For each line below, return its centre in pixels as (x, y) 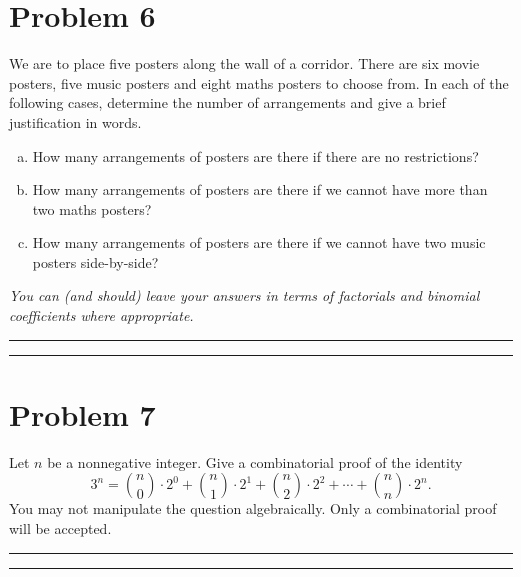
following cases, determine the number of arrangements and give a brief (227, 102)
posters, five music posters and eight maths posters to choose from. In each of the (259, 82)
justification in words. (75, 121)
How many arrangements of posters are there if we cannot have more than (260, 189)
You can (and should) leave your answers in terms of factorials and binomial (244, 295)
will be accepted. (60, 527)
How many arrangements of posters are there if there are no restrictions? (255, 155)
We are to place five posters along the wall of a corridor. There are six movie (244, 63)
